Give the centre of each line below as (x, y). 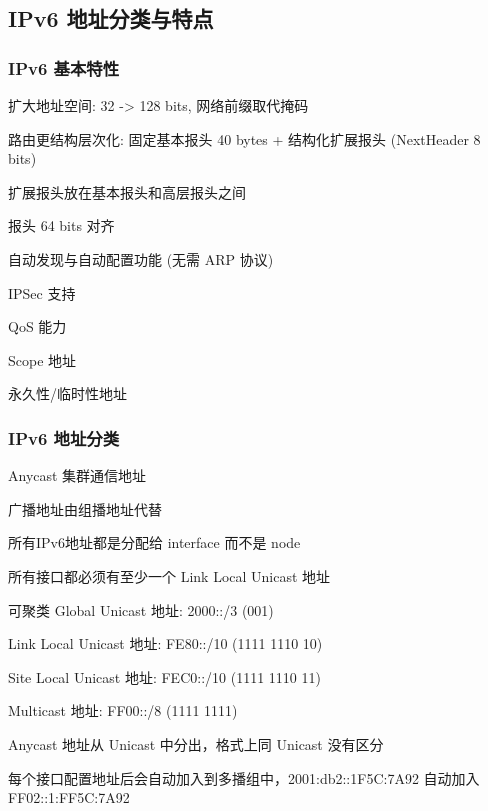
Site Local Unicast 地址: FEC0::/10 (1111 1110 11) (164, 676)
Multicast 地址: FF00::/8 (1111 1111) (123, 710)
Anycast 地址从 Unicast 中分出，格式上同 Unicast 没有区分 (196, 743)
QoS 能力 (37, 326)
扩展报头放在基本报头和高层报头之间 (127, 191)
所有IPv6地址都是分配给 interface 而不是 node (154, 542)
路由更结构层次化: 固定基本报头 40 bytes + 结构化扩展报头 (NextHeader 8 (244, 138)
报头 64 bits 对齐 (61, 225)
